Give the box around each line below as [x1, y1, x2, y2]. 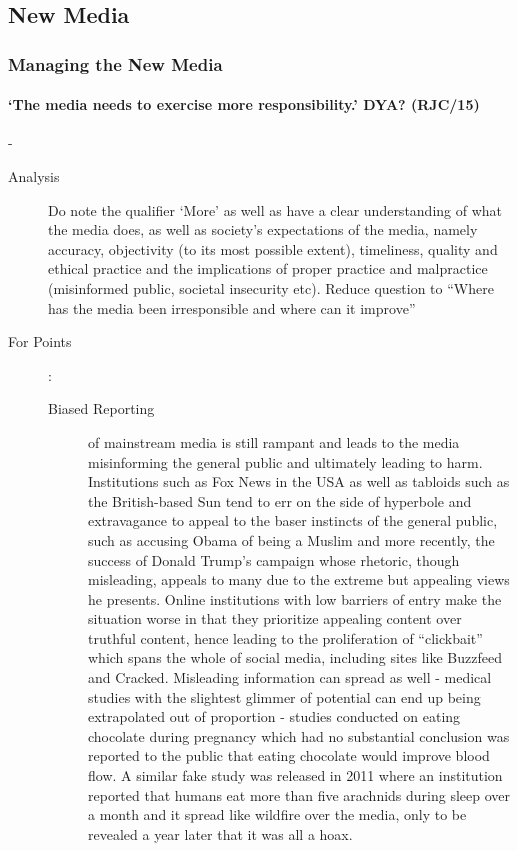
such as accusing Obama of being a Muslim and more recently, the [88, 529, 495, 550]
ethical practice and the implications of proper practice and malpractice [48, 258, 488, 279]
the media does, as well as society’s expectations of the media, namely [48, 219, 478, 240]
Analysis [8, 166, 60, 187]
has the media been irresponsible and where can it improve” [48, 297, 416, 318]
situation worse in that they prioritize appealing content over [88, 608, 462, 629]
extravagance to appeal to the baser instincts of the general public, [88, 510, 498, 531]
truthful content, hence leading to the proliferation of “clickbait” [88, 627, 483, 648]
